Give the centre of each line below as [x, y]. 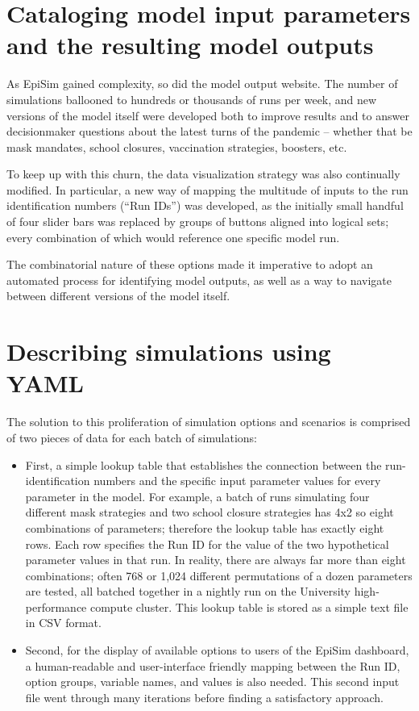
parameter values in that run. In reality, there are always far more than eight [216, 560]
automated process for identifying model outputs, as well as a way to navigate [199, 280]
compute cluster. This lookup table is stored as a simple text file [249, 606]
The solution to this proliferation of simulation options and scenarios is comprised [209, 422]
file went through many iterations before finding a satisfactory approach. [204, 697]
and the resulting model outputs [190, 45]
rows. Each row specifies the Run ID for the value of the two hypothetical [207, 544]
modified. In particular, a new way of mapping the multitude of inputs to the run [207, 189]
